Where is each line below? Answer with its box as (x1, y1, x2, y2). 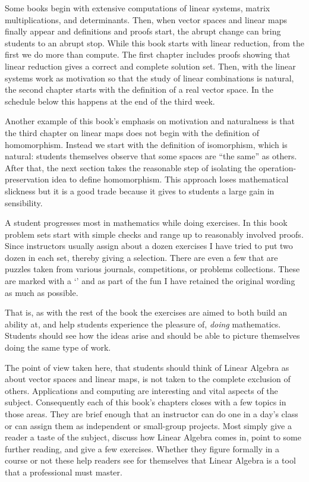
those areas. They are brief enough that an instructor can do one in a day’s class (5, 408, 298, 420)
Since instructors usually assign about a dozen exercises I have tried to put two (5, 240, 293, 252)
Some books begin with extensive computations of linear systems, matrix (5, 2, 270, 14)
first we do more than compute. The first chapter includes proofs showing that (5, 48, 291, 61)
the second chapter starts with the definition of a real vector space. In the (5, 83, 273, 96)
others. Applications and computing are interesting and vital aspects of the (5, 384, 278, 396)
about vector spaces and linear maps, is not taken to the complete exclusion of (5, 373, 291, 385)
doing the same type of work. (5, 341, 111, 354)
